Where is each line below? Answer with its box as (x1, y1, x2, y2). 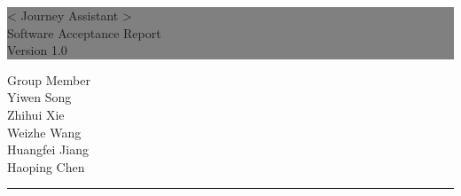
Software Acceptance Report (7, 23, 161, 42)
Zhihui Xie (7, 105, 65, 123)
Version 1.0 (7, 41, 67, 59)
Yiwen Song (7, 88, 72, 106)
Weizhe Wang (7, 122, 82, 141)
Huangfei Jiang (7, 140, 89, 159)
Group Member (7, 70, 90, 89)
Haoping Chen (7, 157, 85, 176)
